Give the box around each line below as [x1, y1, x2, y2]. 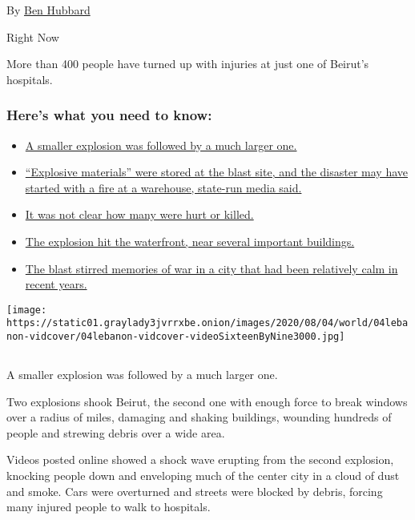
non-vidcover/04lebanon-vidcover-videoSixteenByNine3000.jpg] [6, 331, 345, 343]
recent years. [25, 276, 87, 292]
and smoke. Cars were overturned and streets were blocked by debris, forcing [6, 482, 383, 499]
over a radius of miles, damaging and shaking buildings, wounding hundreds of [6, 409, 392, 425]
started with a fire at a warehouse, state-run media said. [25, 179, 302, 196]
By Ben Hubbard [6, 2, 91, 18]
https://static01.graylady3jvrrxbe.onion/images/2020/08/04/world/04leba [6, 317, 409, 329]
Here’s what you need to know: [6, 105, 212, 125]
